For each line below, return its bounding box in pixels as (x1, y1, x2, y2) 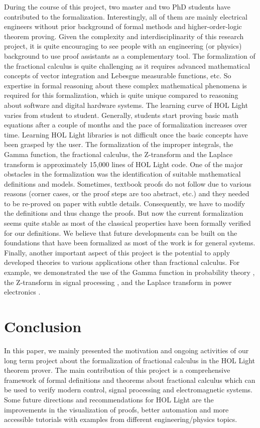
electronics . (4, 287, 41, 297)
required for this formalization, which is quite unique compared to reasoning (4, 90, 238, 100)
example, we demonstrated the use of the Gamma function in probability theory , (4, 267, 255, 277)
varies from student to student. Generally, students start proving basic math (4, 109, 239, 120)
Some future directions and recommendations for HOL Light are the (4, 394, 214, 404)
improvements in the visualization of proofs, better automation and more (4, 404, 229, 414)
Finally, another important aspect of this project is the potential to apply (4, 247, 230, 257)
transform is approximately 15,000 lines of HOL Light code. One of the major (4, 159, 243, 169)
